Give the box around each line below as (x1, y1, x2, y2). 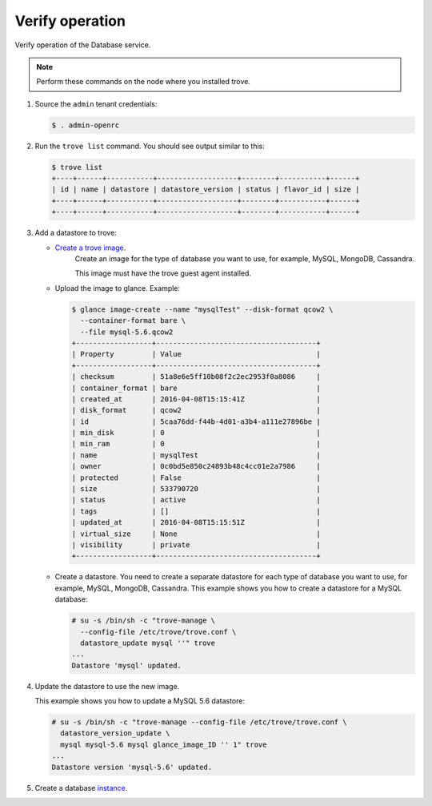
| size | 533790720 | (71, 485, 321, 494)
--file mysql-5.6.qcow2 (80, 327, 174, 337)
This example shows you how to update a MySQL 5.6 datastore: (34, 696, 246, 706)
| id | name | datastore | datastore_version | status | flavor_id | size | (51, 185, 360, 194)
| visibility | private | (71, 540, 321, 549)
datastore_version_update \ (60, 729, 170, 738)
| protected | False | (71, 473, 321, 482)
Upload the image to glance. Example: (54, 283, 180, 292)
